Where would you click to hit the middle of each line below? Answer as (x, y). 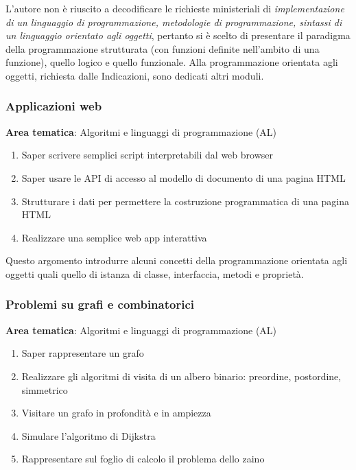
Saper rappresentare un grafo (83, 353)
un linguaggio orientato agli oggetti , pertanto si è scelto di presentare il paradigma (178, 35)
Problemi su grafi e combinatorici (100, 304)
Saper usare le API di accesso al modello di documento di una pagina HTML (183, 177)
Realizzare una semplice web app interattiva (114, 237)
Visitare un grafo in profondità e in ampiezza (116, 413)
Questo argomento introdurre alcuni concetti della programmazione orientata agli (177, 260)
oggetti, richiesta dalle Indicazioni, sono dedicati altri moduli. (135, 75)
